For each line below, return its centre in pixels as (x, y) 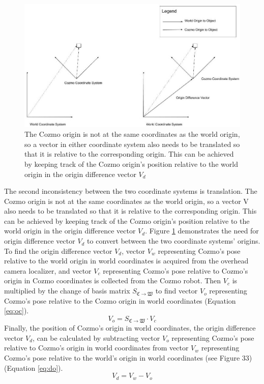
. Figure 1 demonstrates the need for (202, 231)
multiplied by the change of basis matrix (67, 291)
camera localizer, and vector (48, 270)
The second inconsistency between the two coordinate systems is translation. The (131, 191)
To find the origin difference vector (58, 250)
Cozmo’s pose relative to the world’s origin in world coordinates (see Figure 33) (128, 358)
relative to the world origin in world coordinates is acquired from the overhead (126, 261)
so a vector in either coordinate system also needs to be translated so (132, 144)
